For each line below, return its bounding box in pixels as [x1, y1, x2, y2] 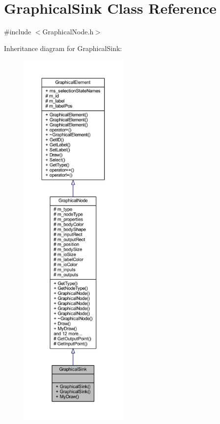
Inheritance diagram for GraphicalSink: [4, 43, 122, 53]
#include [4, 26, 31, 37]
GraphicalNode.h [42, 26, 94, 37]
